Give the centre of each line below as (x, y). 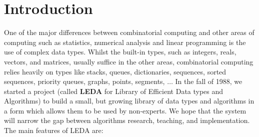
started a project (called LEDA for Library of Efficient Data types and (114, 91)
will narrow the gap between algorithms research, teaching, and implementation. (127, 120)
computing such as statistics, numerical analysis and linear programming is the (125, 42)
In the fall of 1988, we (209, 81)
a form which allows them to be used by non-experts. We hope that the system (125, 110)
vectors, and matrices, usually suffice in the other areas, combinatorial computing (129, 61)
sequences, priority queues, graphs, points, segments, (84, 81)
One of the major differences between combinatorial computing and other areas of (129, 32)
